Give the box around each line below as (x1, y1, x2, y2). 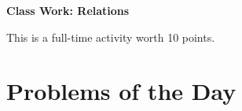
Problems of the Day (6, 75, 236, 107)
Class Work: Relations (6, 2, 130, 18)
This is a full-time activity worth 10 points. (6, 28, 215, 45)
